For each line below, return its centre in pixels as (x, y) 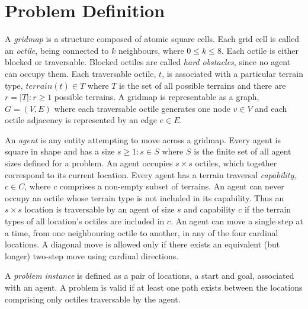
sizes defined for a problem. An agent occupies (89, 163)
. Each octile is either (260, 50)
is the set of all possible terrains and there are (203, 85)
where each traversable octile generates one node (142, 108)
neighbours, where (151, 50)
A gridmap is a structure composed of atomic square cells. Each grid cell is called (152, 39)
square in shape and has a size (60, 151)
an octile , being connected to (57, 50)
